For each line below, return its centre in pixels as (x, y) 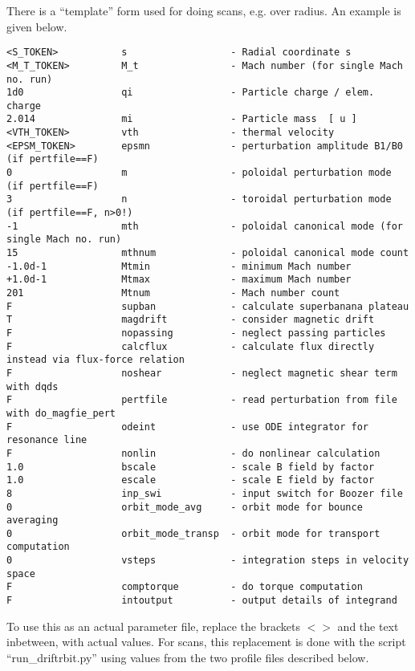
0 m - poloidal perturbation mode (199, 173)
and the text (368, 626)
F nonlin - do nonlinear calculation (193, 453)
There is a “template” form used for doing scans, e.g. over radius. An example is (204, 10)
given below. (37, 26)
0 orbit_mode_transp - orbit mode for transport (193, 533)
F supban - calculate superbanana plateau (208, 306)
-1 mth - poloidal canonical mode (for (205, 226)
